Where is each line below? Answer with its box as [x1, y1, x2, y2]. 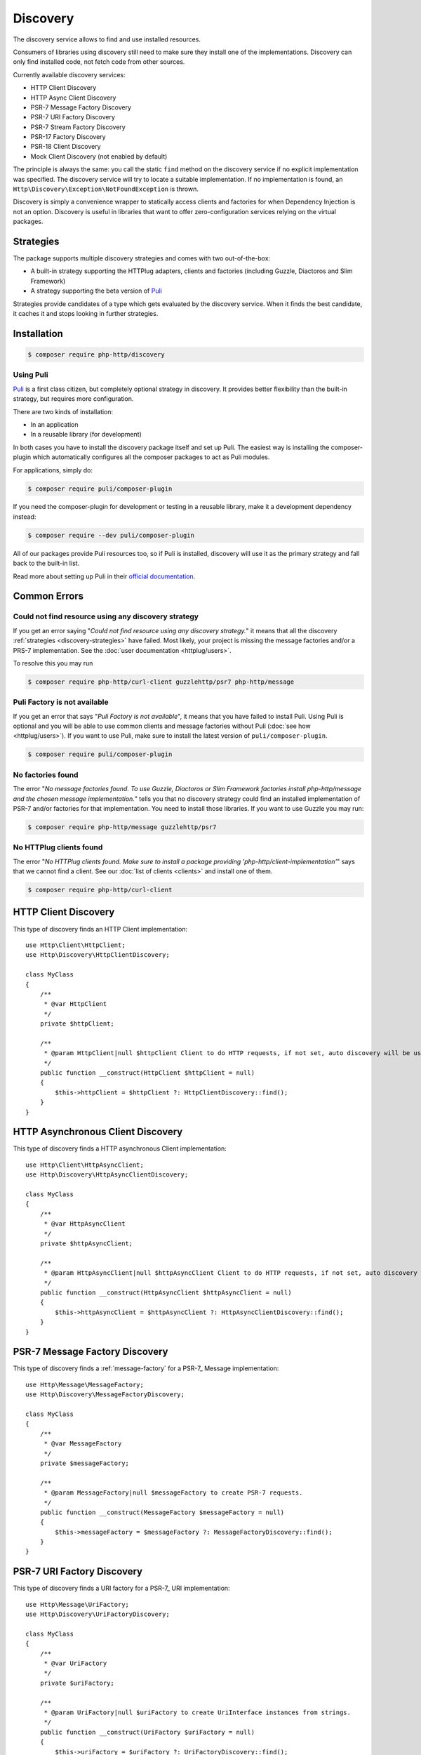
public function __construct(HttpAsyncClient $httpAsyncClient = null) [39, 1288, 292, 1297]
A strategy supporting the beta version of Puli [30, 286, 163, 295]
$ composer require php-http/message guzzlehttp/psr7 [27, 823, 217, 831]
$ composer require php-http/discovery [27, 351, 165, 359]
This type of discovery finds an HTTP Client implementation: [13, 925, 188, 933]
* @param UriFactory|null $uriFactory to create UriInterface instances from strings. [44, 1709, 351, 1716]
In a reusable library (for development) [30, 430, 142, 439]
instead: [13, 512, 36, 521]
